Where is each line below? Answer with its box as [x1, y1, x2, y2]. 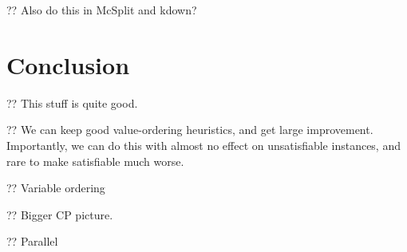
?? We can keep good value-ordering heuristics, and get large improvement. [6, 121, 373, 138]
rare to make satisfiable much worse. [6, 152, 184, 169]
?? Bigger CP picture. [6, 206, 113, 222]
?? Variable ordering [6, 179, 105, 196]
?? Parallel [6, 233, 58, 250]
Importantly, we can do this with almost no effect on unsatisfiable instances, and [6, 136, 401, 153]
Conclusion [6, 48, 130, 81]
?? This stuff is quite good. [6, 94, 138, 111]
